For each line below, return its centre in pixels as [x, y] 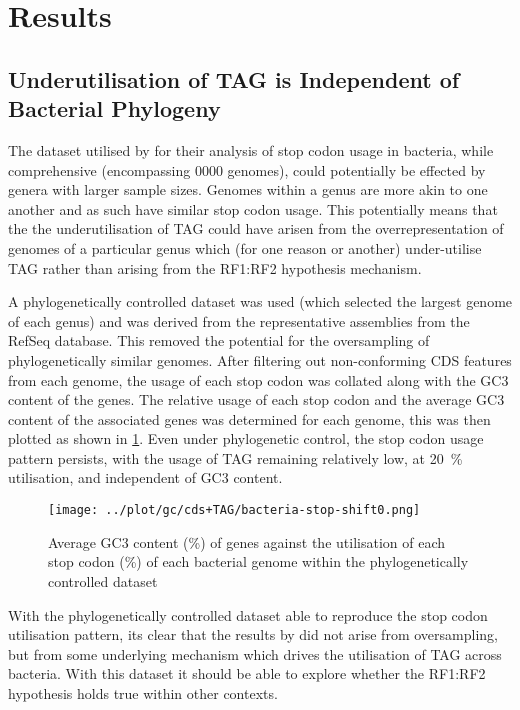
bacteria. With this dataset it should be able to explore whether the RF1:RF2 [247, 673]
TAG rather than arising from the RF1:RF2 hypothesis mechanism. [215, 267]
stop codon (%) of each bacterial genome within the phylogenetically [258, 561]
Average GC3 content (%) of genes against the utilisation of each [246, 541]
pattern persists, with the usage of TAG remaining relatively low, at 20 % [235, 457]
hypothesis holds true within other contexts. [143, 692]
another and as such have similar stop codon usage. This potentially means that [253, 208]
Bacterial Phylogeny [114, 108]
